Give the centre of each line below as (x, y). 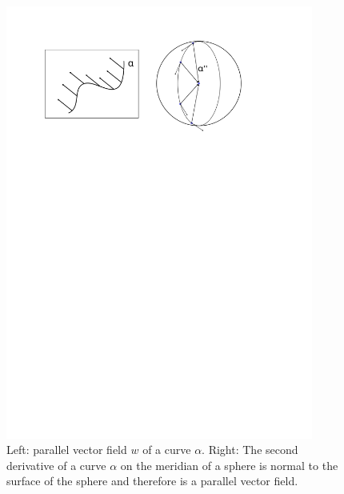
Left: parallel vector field (67, 450)
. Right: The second (250, 450)
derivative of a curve (56, 465)
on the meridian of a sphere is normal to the (229, 465)
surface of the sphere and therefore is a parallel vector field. (152, 481)
